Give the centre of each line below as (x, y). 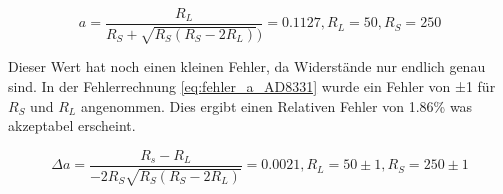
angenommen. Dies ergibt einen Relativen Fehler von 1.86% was (276, 105)
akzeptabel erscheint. (72, 125)
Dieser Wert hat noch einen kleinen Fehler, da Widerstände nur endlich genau (247, 66)
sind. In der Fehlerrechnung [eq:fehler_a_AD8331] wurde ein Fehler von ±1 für (252, 86)
